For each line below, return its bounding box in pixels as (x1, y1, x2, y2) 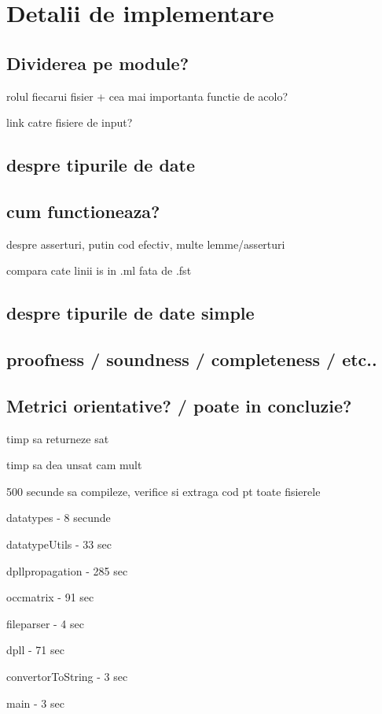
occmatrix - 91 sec (6, 589, 94, 605)
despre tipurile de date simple (6, 301, 255, 325)
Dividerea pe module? (6, 50, 189, 75)
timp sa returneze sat (6, 430, 109, 446)
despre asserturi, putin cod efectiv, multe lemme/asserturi (6, 235, 285, 252)
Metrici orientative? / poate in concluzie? (6, 393, 352, 417)
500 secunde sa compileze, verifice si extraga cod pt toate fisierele (6, 483, 321, 499)
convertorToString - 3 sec (6, 668, 128, 685)
